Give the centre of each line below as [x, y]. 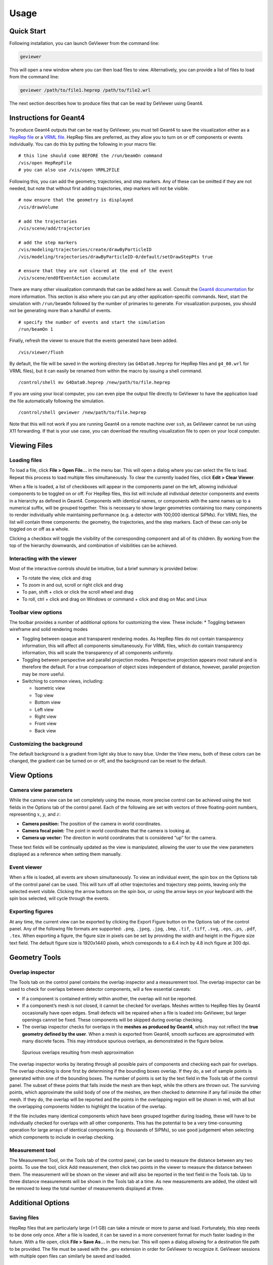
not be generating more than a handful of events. [60, 311]
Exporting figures [31, 912]
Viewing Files [31, 445]
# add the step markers [48, 242]
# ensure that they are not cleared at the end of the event [96, 271]
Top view [44, 695]
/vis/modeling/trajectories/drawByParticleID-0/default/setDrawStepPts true [116, 257]
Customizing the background [46, 744]
